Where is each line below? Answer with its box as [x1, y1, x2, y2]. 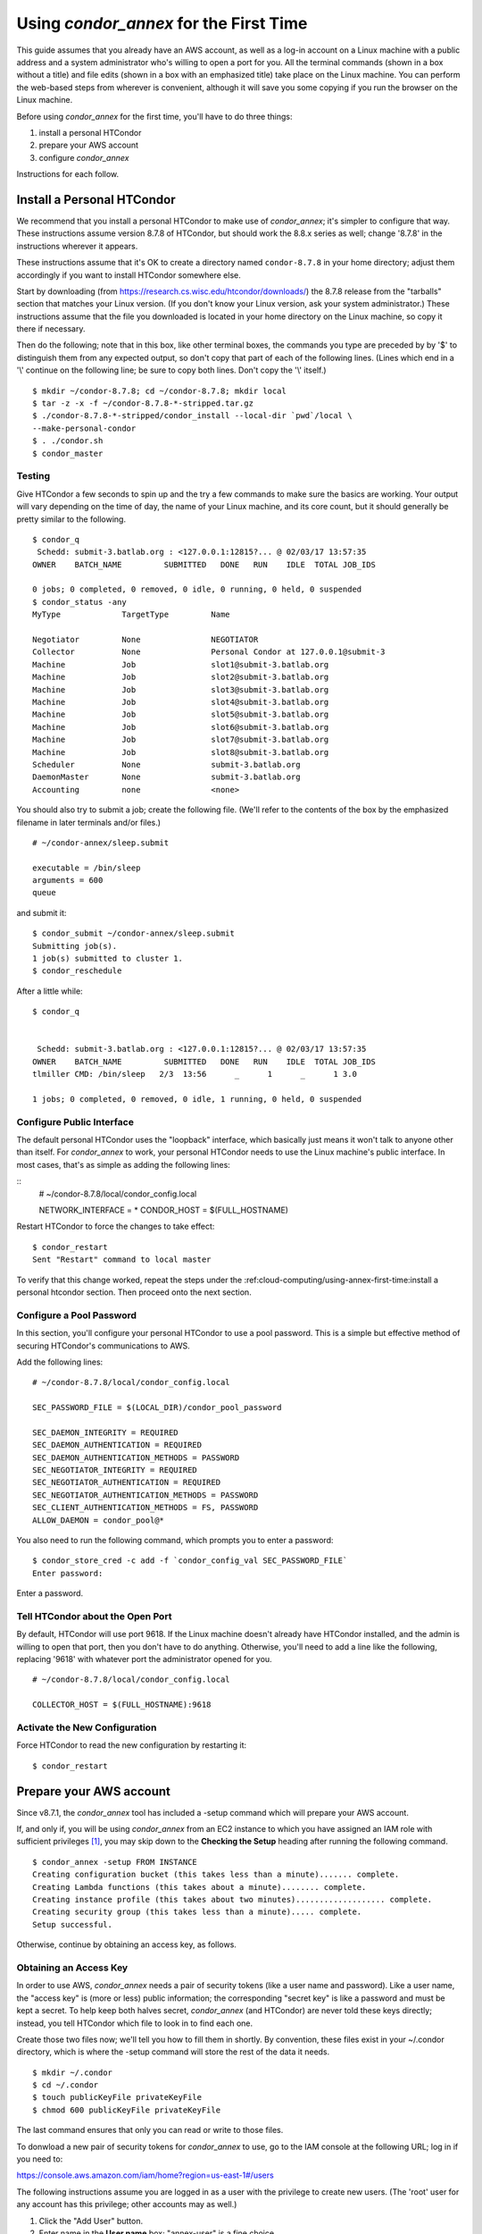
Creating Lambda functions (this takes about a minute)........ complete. [32, 1882, 367, 1892]
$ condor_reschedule [32, 966, 122, 976]
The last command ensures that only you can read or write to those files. [16, 2125, 284, 2136]
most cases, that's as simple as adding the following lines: [16, 1159, 231, 1170]
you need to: [16, 2154, 63, 2164]
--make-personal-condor [32, 423, 137, 433]
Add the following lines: [16, 1356, 104, 1367]
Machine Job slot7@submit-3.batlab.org [32, 735, 329, 745]
